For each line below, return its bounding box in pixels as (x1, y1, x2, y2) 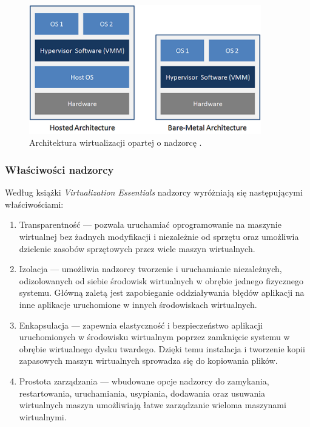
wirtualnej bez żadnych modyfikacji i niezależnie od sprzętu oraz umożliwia (19, 230, 299, 243)
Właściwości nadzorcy (5, 162, 114, 177)
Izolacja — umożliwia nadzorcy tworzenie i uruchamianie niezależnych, (19, 262, 282, 275)
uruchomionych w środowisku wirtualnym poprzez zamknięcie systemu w (19, 330, 290, 343)
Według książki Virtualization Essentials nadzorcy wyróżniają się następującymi (5, 186, 303, 199)
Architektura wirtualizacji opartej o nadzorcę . (29, 136, 202, 149)
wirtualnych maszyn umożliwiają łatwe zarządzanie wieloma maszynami (19, 398, 286, 411)
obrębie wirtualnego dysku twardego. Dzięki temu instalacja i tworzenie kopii (19, 342, 305, 355)
